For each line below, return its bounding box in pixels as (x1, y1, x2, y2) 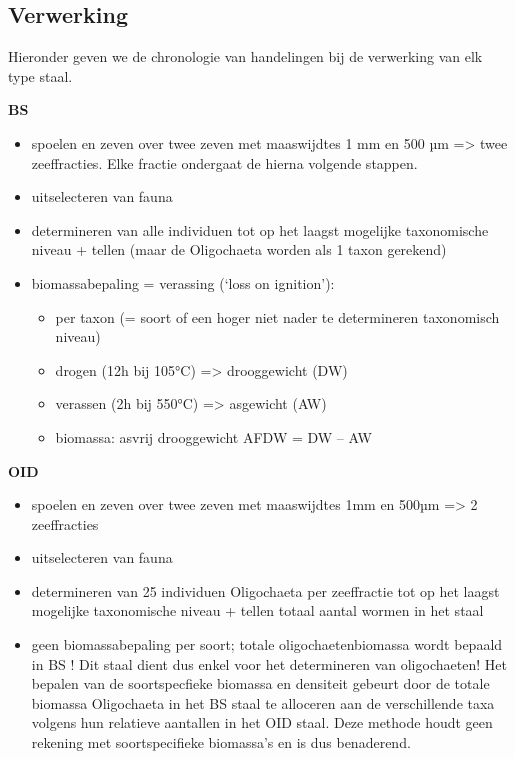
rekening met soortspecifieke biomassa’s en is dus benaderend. (31, 732, 411, 753)
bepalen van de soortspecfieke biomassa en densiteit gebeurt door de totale (31, 673, 490, 694)
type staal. (8, 65, 73, 86)
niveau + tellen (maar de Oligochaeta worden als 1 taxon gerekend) (31, 239, 447, 260)
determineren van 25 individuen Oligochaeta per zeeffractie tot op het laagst (31, 580, 500, 601)
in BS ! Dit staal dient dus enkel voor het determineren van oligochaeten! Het (31, 653, 507, 674)
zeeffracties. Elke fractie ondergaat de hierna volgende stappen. (31, 152, 418, 173)
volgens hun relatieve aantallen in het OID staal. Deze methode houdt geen (31, 712, 493, 733)
